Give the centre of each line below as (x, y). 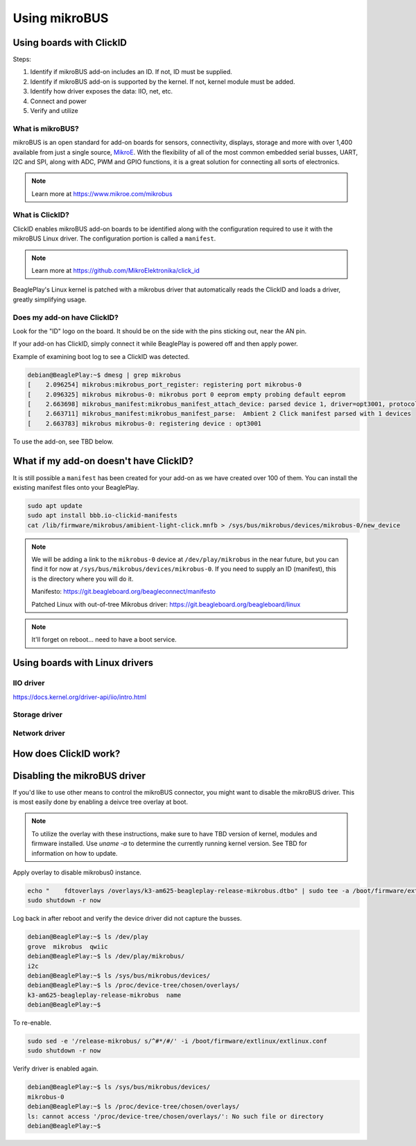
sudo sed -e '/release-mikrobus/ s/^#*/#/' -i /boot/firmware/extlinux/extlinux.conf (177, 1041)
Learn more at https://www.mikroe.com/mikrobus (102, 193)
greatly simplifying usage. (50, 299)
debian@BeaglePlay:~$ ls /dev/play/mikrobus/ (106, 957)
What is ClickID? (41, 215)
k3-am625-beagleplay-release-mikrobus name (104, 995)
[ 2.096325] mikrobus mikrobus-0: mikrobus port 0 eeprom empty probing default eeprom (187, 394)
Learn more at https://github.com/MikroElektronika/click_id (116, 271)
